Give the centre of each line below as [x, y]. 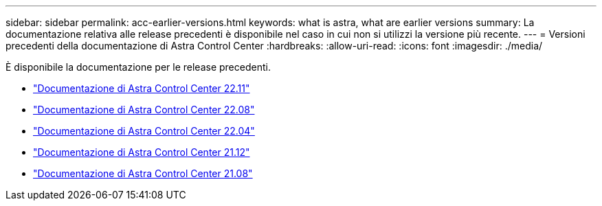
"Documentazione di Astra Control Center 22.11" [142, 88]
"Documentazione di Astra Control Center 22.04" [144, 131]
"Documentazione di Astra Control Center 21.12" [142, 152]
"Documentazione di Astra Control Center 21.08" [143, 173]
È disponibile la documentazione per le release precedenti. [138, 67]
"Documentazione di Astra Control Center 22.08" [144, 110]
